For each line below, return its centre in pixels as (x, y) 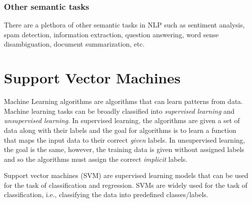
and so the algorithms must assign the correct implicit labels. (96, 159)
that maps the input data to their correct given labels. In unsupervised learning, (125, 140)
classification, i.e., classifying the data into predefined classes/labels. (106, 194)
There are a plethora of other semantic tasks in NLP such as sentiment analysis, (125, 25)
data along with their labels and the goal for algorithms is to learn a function (120, 130)
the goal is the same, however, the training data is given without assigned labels (124, 149)
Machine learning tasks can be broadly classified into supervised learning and (119, 111)
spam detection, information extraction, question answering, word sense (112, 34)
